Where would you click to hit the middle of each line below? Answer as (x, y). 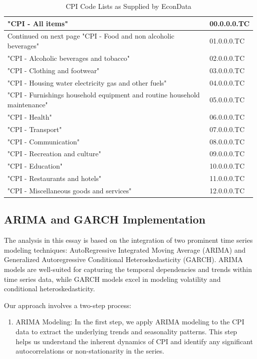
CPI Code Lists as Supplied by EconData (128, 6)
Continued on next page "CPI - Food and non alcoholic (91, 36)
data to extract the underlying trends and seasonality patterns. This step (126, 331)
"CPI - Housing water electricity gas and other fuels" (87, 82)
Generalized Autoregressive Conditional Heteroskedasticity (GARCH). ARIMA (124, 259)
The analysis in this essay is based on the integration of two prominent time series (128, 240)
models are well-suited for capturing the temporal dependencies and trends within (128, 269)
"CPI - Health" (30, 116)
